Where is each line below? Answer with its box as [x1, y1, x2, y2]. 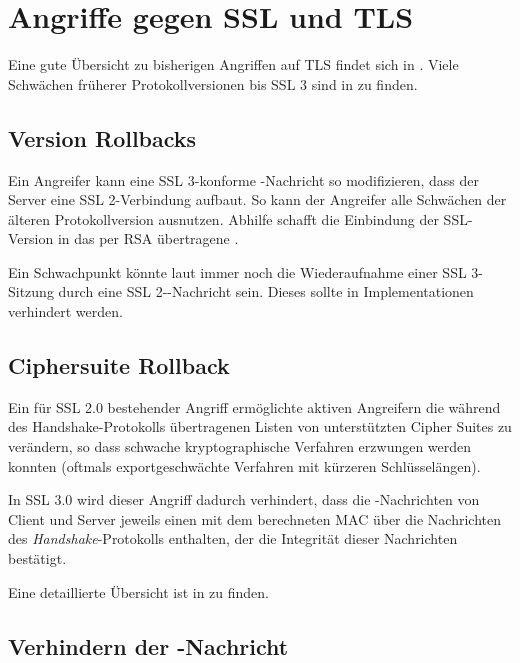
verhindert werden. [8, 301, 123, 322]
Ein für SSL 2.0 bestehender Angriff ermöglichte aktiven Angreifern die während [8, 396, 501, 417]
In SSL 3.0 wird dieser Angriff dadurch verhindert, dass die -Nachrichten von [8, 489, 480, 510]
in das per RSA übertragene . [57, 228, 239, 249]
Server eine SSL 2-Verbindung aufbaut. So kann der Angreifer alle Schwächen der [8, 189, 507, 210]
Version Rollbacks [8, 122, 197, 153]
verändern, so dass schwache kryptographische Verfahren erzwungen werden [8, 436, 472, 457]
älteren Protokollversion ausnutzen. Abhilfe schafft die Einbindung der [8, 208, 439, 229]
